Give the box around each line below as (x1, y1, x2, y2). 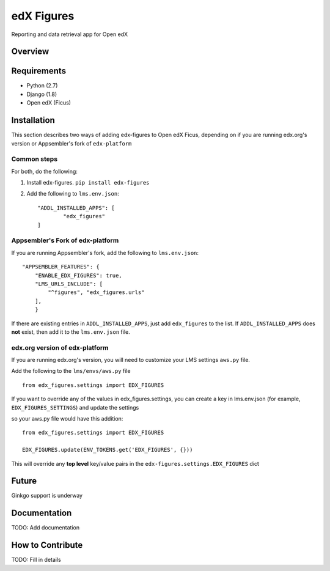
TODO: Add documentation (11, 524, 79, 531)
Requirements (11, 66, 67, 76)
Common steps (11, 155, 58, 163)
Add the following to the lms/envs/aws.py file (11, 367, 131, 375)
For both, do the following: (11, 168, 78, 175)
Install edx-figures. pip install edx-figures (26, 179, 150, 186)
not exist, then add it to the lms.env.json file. (11, 328, 131, 336)
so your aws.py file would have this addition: (11, 415, 123, 422)
